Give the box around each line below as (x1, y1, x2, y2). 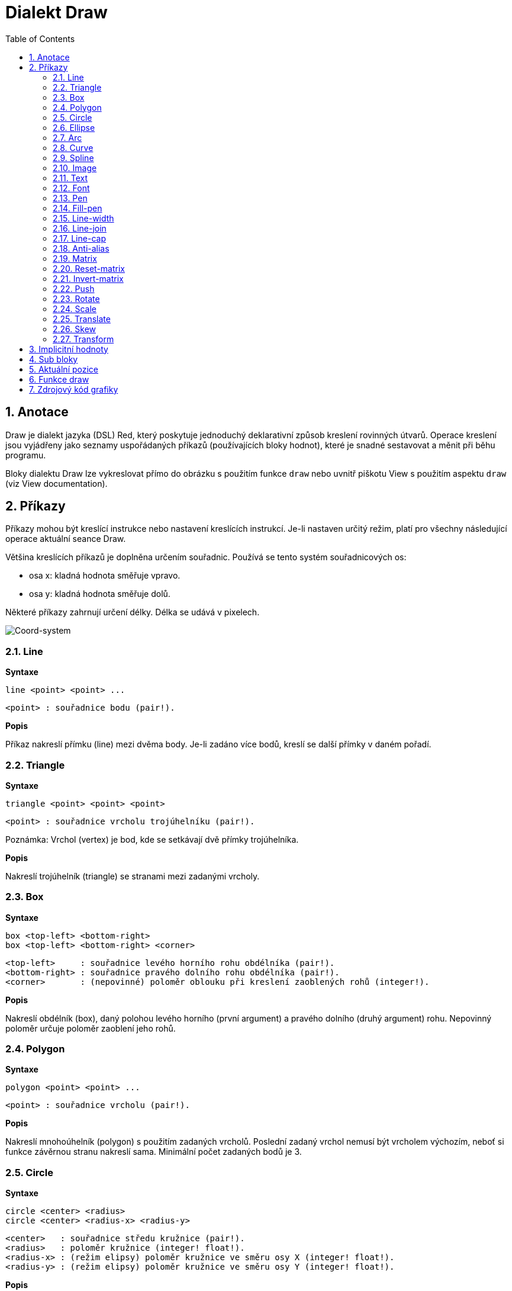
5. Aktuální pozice (29, 364, 98, 374)
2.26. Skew (53, 323, 96, 334)
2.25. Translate (53, 313, 111, 324)
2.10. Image (53, 162, 97, 173)
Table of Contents (5, 33, 75, 44)
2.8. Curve (53, 142, 94, 153)
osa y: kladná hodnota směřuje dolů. (29, 589, 170, 599)
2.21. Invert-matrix (53, 273, 124, 284)
